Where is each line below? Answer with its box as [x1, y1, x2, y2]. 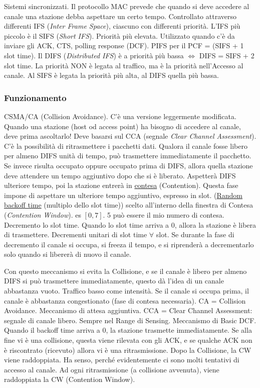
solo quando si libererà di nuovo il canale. [4, 249, 131, 259]
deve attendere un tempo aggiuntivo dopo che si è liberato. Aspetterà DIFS [4, 170, 236, 180]
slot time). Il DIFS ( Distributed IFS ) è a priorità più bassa [4, 50, 184, 60]
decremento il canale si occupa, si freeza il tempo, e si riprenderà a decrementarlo [4, 239, 254, 249]
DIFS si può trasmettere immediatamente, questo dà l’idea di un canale [4, 275, 224, 286]
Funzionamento [4, 91, 67, 104]
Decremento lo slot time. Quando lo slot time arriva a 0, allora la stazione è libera [4, 219, 256, 230]
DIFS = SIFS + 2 [199, 50, 254, 60]
